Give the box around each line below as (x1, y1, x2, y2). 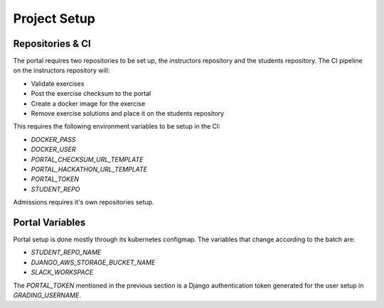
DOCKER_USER (31, 145, 76, 154)
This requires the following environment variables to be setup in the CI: (13, 122, 220, 131)
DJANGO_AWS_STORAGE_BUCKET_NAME (31, 258, 156, 266)
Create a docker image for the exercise (31, 99, 146, 108)
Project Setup (13, 11, 96, 26)
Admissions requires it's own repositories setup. (13, 198, 154, 207)
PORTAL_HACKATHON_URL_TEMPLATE (31, 165, 148, 173)
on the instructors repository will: (13, 66, 110, 75)
